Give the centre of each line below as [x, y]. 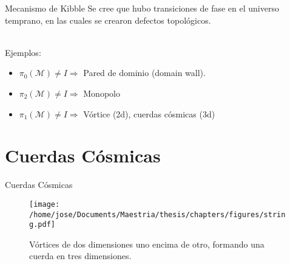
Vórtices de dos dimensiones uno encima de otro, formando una [147, 244]
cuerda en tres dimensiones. [80, 256]
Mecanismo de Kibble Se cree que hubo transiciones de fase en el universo [142, 8]
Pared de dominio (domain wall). [144, 73]
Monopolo [102, 93]
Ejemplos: [23, 52]
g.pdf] [42, 225]
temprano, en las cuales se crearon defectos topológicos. [108, 20]
